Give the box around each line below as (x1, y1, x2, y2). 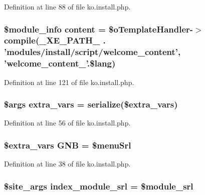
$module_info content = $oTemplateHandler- (4, 22, 193, 35)
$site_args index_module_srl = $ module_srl (4, 179, 193, 192)
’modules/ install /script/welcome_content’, (4, 45, 181, 58)
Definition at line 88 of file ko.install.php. (4, 1, 131, 11)
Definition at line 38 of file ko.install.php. (4, 158, 131, 169)
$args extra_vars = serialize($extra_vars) (4, 98, 178, 110)
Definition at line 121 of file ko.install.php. (4, 76, 134, 87)
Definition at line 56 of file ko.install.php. (4, 117, 131, 128)
